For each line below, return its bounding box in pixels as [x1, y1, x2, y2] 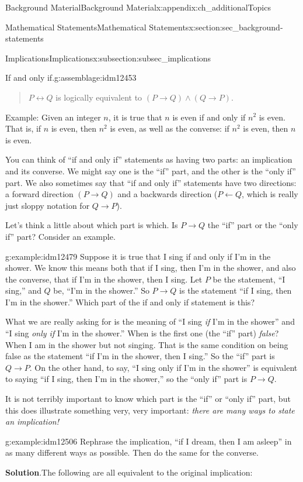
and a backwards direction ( [117, 188, 218, 200]
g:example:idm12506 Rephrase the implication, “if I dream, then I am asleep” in [5, 435, 292, 447]
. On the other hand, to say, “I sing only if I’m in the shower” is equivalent [29, 361, 298, 373]
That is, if [5, 122, 41, 135]
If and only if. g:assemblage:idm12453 [5, 71, 137, 84]
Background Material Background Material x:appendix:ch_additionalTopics [5, 1, 271, 13]
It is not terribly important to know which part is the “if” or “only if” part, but [5, 393, 291, 405]
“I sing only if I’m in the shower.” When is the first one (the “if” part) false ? [5, 327, 279, 339]
